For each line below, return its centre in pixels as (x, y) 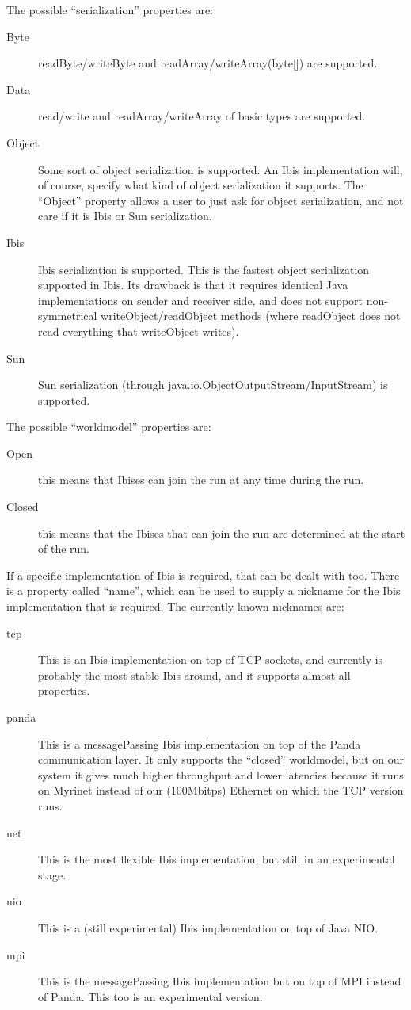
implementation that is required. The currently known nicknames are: (175, 606)
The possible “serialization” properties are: (110, 10)
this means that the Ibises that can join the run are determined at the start (222, 533)
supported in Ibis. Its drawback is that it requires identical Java (193, 285)
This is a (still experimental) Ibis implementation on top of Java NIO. (208, 927)
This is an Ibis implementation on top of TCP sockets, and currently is (211, 659)
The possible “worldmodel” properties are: (109, 427)
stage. (52, 874)
